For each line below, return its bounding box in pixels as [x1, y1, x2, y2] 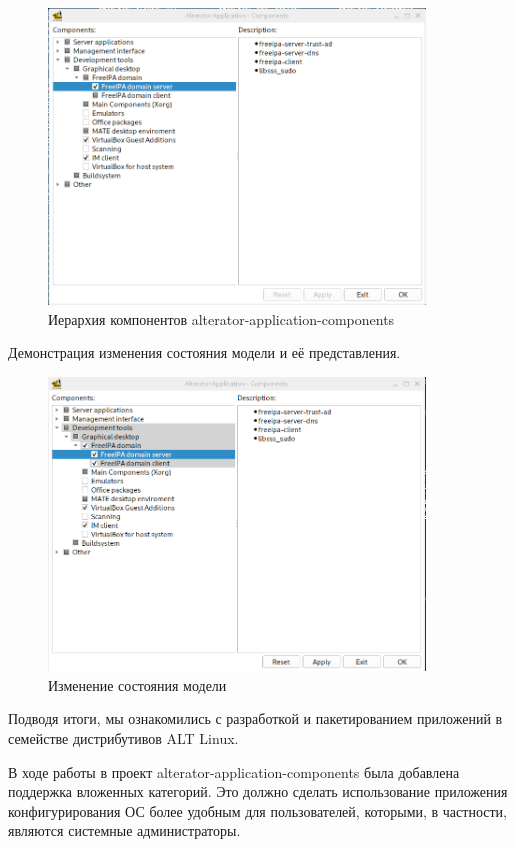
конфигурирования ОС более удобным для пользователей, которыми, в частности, [8, 800, 507, 821]
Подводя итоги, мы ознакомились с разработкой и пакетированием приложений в [8, 708, 503, 729]
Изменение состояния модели [48, 674, 227, 695]
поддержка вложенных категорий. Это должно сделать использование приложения [8, 781, 508, 802]
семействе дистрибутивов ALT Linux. [8, 728, 239, 749]
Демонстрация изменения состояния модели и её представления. [8, 342, 401, 363]
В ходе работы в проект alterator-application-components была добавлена [8, 761, 460, 782]
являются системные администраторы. [8, 820, 241, 841]
